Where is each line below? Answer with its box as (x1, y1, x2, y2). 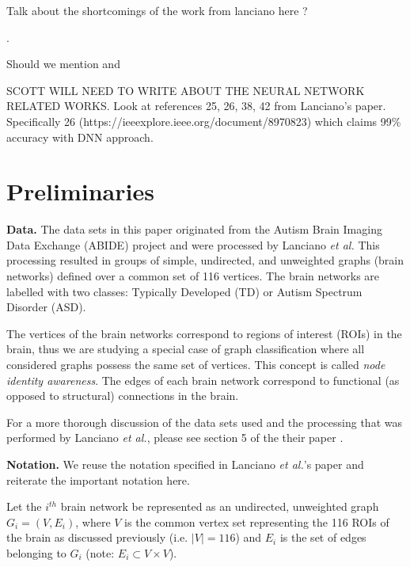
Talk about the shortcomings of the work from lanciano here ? (6, 2, 308, 18)
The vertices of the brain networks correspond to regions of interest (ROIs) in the (6, 325, 402, 341)
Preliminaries (6, 175, 154, 207)
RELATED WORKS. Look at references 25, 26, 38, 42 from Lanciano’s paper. (6, 97, 386, 114)
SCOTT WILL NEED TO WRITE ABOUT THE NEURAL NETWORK (6, 82, 365, 98)
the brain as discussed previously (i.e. (6, 529, 188, 546)
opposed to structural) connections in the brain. (6, 387, 239, 404)
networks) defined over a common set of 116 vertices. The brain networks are (6, 268, 380, 284)
